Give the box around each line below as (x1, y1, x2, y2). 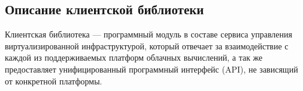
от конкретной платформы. (5, 74, 102, 87)
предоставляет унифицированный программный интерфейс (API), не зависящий (5, 62, 298, 75)
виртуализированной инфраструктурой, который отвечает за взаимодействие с (5, 39, 289, 52)
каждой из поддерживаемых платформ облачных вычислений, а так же (5, 51, 263, 64)
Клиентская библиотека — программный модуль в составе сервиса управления (5, 28, 292, 40)
